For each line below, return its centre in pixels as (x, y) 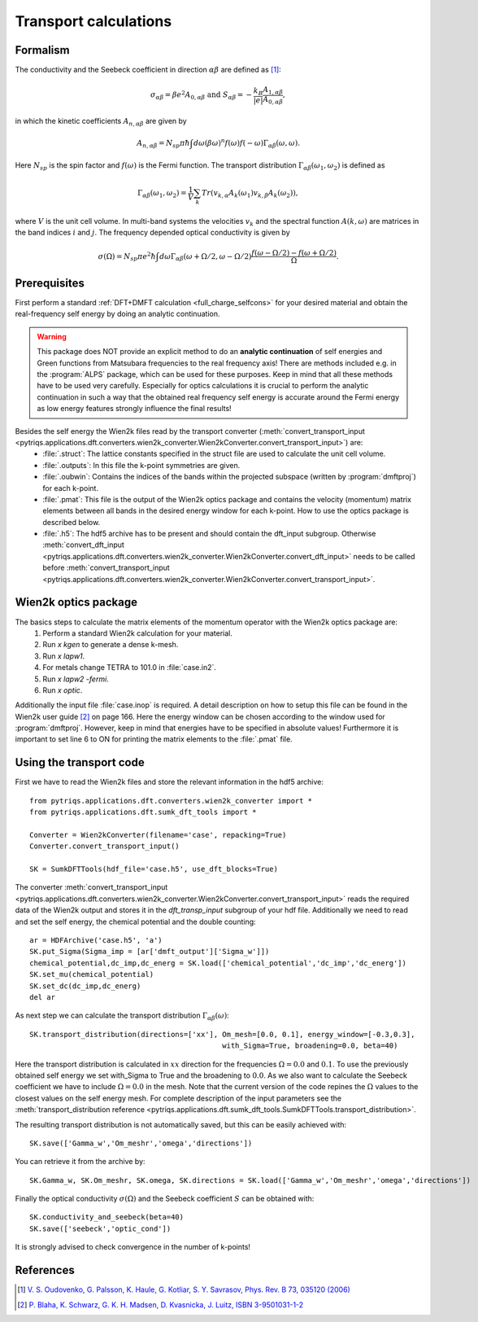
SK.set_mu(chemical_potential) (92, 974)
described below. (72, 522)
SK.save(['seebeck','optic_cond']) (100, 1228)
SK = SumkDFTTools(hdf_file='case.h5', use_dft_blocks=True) (154, 869)
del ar (43, 997)
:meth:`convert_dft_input (84, 545)
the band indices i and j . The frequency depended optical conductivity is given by (152, 233)
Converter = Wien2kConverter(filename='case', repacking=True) (158, 835)
